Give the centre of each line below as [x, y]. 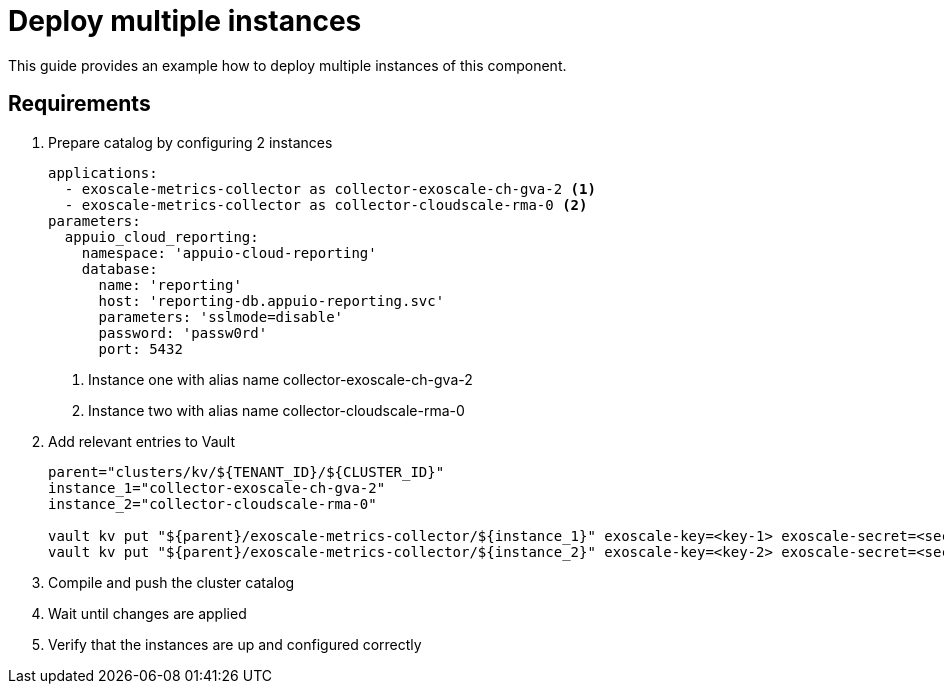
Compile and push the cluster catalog [171, 582]
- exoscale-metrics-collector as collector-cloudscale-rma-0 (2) [326, 204]
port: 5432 [140, 348]
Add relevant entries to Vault [142, 441]
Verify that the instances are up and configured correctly [235, 644]
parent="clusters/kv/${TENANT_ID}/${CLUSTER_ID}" [246, 471]
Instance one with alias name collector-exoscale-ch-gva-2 [280, 379]
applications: [103, 172]
